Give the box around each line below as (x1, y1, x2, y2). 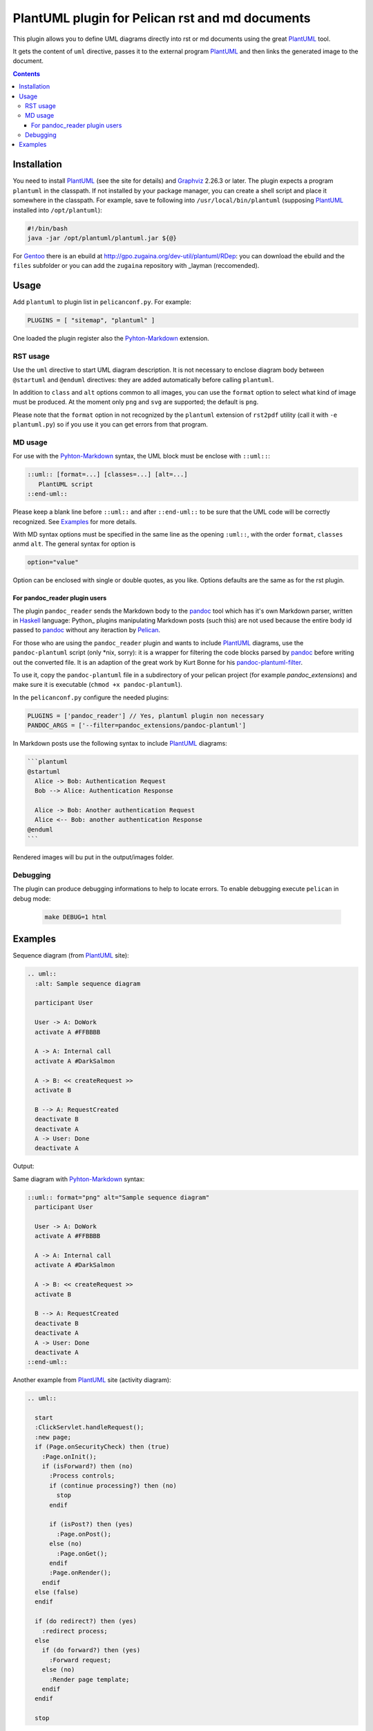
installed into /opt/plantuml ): (12, 206, 103, 214)
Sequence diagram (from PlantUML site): (12, 951, 129, 960)
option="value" (27, 558, 79, 566)
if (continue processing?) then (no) (49, 1482, 178, 1489)
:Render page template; (49, 1676, 130, 1683)
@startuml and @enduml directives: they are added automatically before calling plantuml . (12, 375, 274, 384)
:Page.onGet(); (56, 1550, 108, 1557)
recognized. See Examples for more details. (12, 517, 137, 526)
